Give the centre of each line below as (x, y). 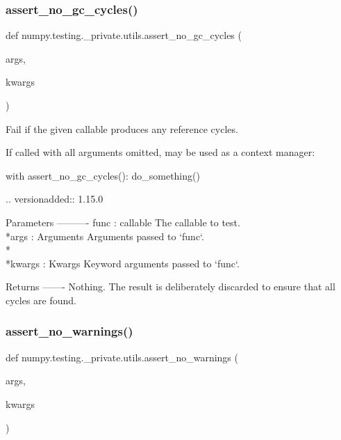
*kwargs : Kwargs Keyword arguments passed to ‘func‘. (123, 263)
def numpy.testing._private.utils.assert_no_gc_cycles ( (124, 35)
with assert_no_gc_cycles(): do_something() (103, 175)
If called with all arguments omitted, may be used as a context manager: (160, 152)
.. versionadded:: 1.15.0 (55, 199)
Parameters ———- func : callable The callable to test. (123, 222)
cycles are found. (41, 300)
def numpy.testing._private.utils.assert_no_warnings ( (122, 357)
